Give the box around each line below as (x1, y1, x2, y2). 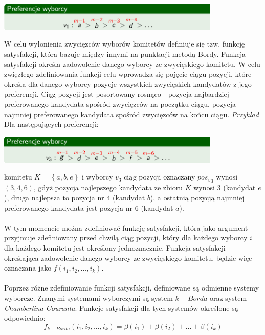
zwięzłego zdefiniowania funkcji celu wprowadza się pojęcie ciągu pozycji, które (4, 69, 252, 79)
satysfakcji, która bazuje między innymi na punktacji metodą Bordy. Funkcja (4, 48, 246, 59)
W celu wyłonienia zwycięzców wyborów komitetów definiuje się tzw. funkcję (4, 38, 245, 49)
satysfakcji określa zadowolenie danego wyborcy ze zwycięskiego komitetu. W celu (4, 58, 260, 69)
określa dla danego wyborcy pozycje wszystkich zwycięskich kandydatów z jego (4, 78, 252, 89)
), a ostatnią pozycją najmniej (150, 192, 245, 203)
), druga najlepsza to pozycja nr (4, 192, 104, 203)
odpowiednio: (4, 312, 46, 323)
